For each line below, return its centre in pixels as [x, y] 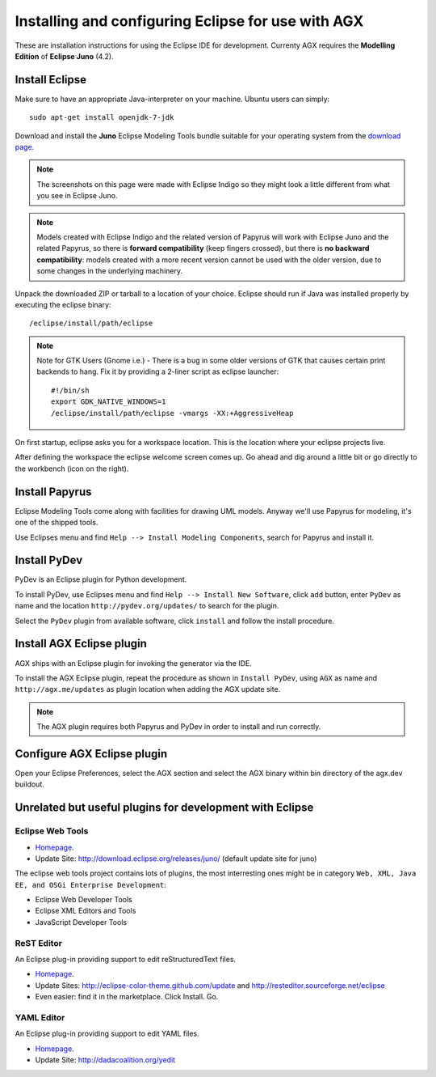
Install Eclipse [51, 80]
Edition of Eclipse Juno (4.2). [64, 56]
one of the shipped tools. [57, 523]
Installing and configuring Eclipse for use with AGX [189, 21]
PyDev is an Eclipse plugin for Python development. [101, 579]
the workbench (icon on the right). [72, 469]
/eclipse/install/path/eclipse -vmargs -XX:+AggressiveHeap [172, 413]
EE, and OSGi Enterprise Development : [91, 884]
